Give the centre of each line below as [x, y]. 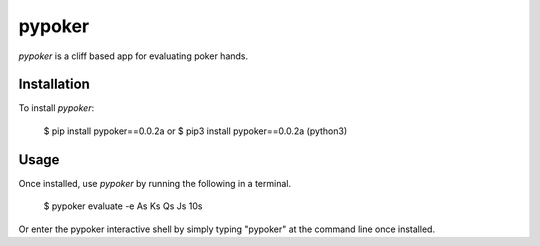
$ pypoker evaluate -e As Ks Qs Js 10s [123, 206]
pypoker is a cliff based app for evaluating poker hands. [133, 56]
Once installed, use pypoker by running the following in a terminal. [155, 183]
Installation [54, 84]
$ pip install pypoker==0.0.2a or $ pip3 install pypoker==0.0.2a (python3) [195, 131]
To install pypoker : [56, 108]
